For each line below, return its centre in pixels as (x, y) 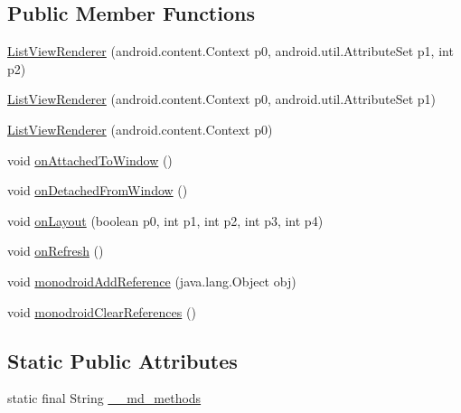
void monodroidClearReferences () (102, 311)
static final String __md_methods (104, 398)
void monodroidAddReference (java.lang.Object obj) (152, 281)
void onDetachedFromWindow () (98, 190)
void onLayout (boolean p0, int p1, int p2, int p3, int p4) (165, 220)
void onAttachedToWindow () (90, 160)
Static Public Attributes (122, 360)
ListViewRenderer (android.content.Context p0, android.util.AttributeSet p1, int (230, 51)
